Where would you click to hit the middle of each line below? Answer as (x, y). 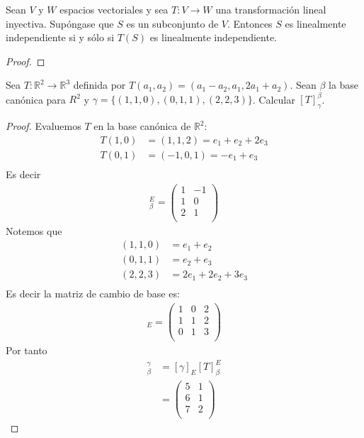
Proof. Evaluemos (44, 126)
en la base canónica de (142, 126)
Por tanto (27, 350)
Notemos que (34, 230)
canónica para (36, 99)
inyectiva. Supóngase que (60, 23)
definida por (99, 85)
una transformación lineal (271, 9)
